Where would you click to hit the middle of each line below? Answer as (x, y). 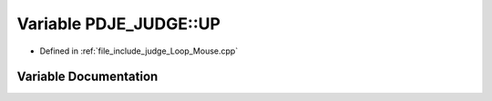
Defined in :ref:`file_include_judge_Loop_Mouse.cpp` (139, 51)
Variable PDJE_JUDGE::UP (118, 24)
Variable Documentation (87, 77)
